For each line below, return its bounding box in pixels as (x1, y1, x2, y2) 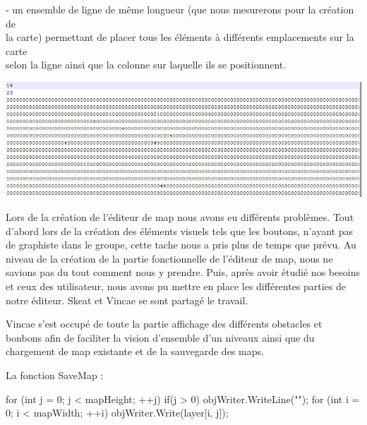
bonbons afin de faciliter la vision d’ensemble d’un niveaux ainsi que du (6, 330, 315, 345)
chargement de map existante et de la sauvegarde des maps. (6, 344, 264, 359)
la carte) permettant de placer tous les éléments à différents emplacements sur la (6, 30, 354, 44)
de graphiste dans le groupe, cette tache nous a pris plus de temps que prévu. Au (6, 237, 356, 252)
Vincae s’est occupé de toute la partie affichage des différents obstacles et (6, 316, 323, 331)
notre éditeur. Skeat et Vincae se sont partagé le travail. (6, 292, 248, 307)
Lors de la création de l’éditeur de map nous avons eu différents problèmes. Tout (6, 210, 354, 225)
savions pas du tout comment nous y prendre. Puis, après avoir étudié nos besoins (6, 265, 360, 280)
